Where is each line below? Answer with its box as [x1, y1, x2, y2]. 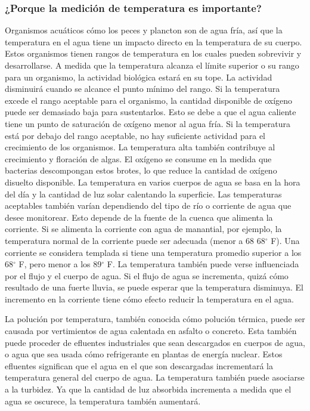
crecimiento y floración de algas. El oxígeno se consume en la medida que [5, 152, 272, 165]
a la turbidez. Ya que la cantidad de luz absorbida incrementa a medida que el [5, 383, 292, 395]
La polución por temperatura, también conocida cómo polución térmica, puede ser [5, 313, 305, 325]
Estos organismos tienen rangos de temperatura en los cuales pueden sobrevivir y [5, 47, 302, 60]
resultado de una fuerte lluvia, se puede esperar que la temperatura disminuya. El [5, 281, 303, 293]
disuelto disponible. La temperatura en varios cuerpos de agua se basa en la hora [5, 175, 300, 188]
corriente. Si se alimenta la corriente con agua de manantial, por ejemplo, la [5, 223, 282, 235]
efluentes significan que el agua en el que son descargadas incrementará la [5, 359, 274, 372]
